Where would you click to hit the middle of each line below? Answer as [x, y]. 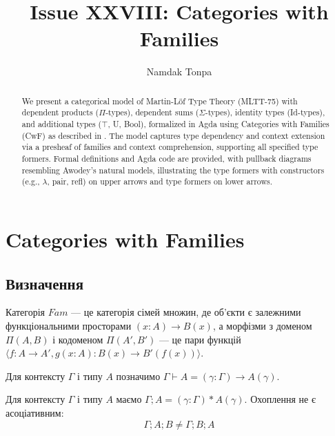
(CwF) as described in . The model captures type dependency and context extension [173, 135]
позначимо [138, 376]
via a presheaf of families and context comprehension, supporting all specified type [170, 147]
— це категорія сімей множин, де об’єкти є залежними [186, 312]
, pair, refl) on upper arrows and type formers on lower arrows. [160, 181]
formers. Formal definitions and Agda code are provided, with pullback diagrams [166, 158]
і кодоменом [78, 339]
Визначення [45, 283]
